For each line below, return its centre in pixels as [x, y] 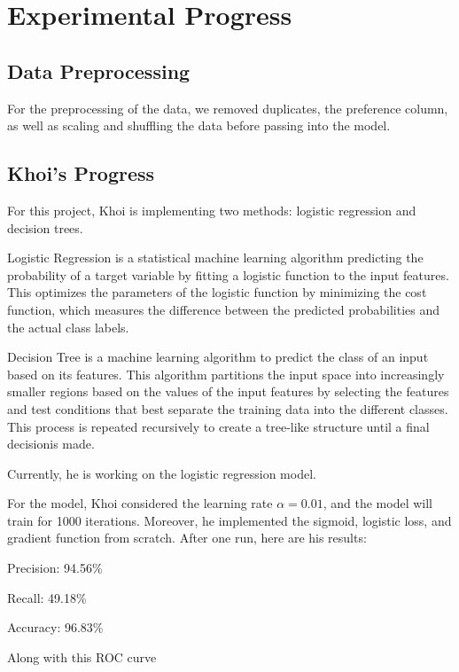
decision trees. [45, 227]
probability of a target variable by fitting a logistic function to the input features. [228, 274]
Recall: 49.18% [47, 597]
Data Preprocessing [99, 70]
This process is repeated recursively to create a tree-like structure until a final [218, 426]
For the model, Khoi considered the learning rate [140, 503]
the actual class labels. [68, 327]
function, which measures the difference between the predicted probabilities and [224, 309]
